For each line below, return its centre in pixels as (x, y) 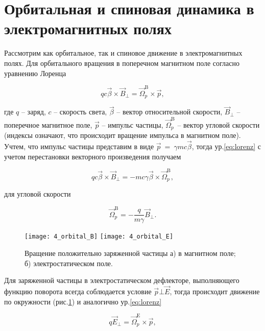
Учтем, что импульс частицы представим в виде (79, 146)
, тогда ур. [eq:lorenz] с (226, 146)
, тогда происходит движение (215, 291)
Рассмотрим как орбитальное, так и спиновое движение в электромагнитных (123, 53)
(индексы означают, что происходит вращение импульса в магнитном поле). (123, 135)
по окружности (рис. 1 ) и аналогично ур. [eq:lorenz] (83, 301)
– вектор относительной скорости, (170, 112)
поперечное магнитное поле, (48, 124)
